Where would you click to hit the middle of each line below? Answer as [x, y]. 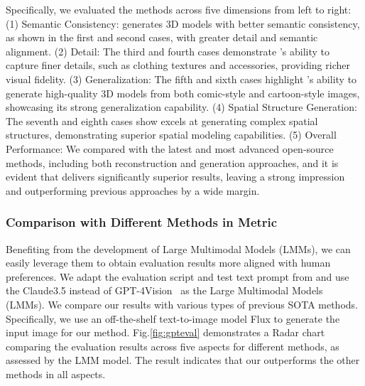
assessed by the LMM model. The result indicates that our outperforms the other [183, 360]
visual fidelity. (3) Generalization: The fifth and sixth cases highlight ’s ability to [181, 79]
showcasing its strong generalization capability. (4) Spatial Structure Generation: [181, 107]
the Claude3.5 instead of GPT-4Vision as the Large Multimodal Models [164, 290]
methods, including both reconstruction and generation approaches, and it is [172, 162]
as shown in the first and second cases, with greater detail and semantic [162, 37]
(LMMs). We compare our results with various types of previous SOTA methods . [182, 304]
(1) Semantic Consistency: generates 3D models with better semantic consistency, [183, 23]
